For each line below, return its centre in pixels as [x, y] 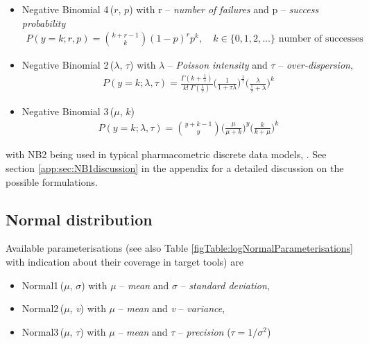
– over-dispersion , [316, 65]
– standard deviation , [225, 285]
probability [44, 23]
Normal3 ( [43, 331]
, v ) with [88, 308]
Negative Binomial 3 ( [68, 111]
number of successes [321, 39]
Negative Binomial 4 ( [68, 9]
